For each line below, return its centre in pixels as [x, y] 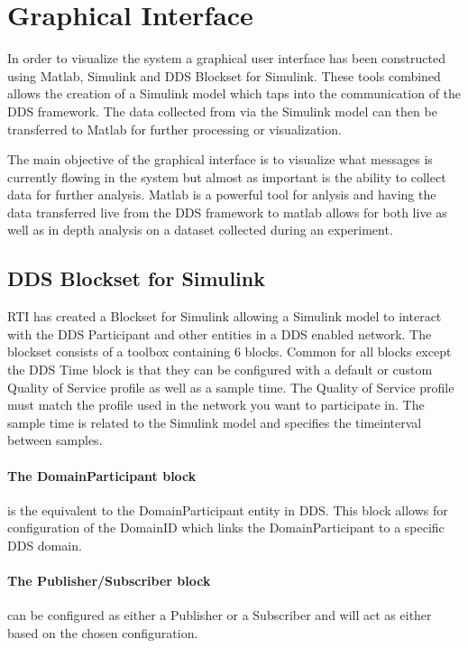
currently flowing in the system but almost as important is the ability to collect [227, 176]
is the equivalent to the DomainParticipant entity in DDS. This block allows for [228, 509]
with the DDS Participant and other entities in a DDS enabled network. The [220, 333]
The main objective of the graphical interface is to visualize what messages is [220, 159]
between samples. [55, 440]
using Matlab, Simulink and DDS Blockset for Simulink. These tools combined [224, 75]
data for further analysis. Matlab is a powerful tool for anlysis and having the [222, 194]
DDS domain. [45, 545]
